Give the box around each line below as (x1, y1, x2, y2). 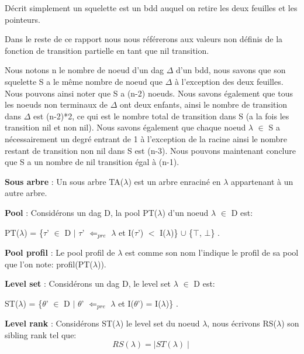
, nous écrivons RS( (207, 317, 277, 329)
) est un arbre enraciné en (128, 175, 221, 187)
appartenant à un (231, 175, 293, 187)
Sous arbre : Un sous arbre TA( (5, 175, 124, 187)
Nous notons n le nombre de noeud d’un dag (5, 64, 164, 76)
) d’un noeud (162, 206, 209, 218)
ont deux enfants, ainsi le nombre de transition (119, 98, 288, 111)
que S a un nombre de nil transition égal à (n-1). (5, 156, 179, 168)
